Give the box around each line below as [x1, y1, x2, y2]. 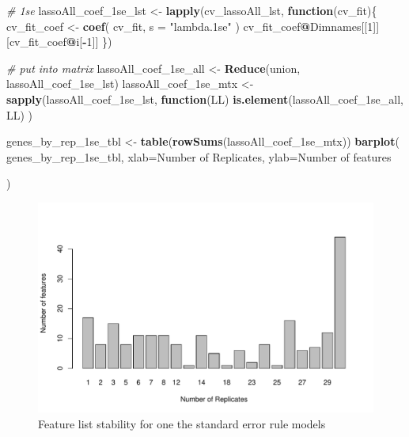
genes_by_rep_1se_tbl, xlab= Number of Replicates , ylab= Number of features [6, 148, 392, 165]
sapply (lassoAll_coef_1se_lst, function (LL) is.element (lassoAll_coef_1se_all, [6, 90, 403, 107]
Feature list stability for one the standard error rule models [38, 415, 326, 431]
